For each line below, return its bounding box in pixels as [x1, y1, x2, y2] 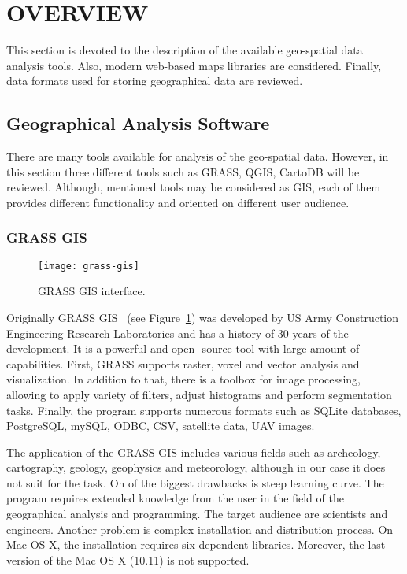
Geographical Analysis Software [6, 111, 270, 135]
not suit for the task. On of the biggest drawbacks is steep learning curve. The [6, 474, 384, 491]
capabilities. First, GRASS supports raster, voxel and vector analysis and [6, 355, 360, 372]
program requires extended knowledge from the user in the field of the [6, 490, 344, 506]
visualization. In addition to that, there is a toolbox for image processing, [6, 371, 361, 387]
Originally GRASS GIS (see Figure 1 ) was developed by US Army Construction [6, 309, 399, 325]
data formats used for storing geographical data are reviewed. [6, 72, 303, 89]
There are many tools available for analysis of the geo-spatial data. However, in [6, 148, 389, 165]
